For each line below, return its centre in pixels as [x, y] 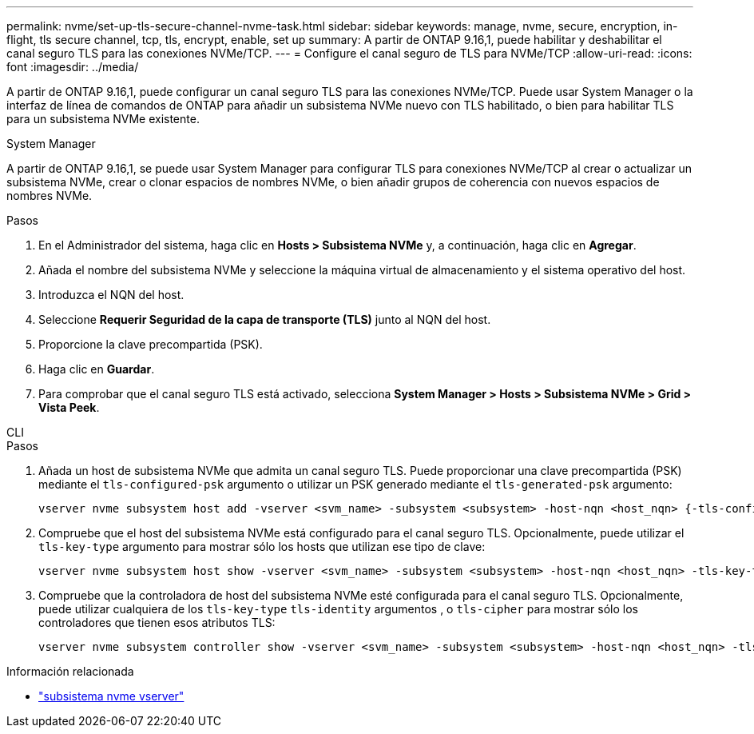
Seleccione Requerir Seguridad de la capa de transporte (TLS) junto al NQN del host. [265, 319]
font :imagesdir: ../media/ [73, 67]
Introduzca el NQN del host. [111, 295]
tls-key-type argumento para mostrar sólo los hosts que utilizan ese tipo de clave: [262, 547]
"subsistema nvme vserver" [111, 696]
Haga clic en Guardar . [97, 369]
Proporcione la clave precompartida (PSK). [151, 344]
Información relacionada [70, 671]
